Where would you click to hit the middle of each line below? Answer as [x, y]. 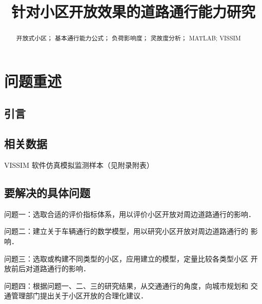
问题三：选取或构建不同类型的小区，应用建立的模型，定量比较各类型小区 [126, 258]
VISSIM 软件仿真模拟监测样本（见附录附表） [79, 165]
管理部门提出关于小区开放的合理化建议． [79, 296]
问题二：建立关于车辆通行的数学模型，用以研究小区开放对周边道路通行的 [126, 231]
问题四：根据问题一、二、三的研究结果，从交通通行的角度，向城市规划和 [126, 285]
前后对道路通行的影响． [51, 268]
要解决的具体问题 [47, 192]
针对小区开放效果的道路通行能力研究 [133, 12]
